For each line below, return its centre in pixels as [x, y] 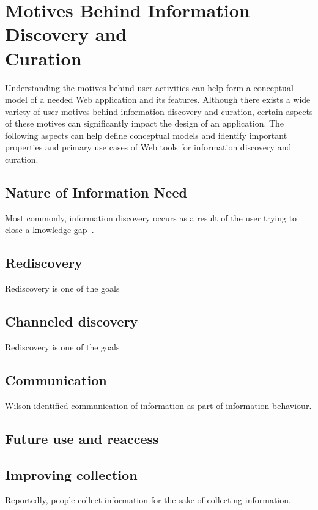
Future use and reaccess [82, 438]
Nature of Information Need [96, 192]
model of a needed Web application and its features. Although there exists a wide [158, 99]
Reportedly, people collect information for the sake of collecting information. [148, 500]
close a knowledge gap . [50, 230]
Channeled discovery [72, 321]
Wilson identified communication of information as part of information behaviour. [158, 405]
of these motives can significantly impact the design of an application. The [145, 123]
